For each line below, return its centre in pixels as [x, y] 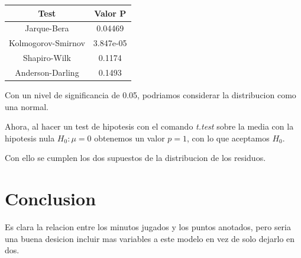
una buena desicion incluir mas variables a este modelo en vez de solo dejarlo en [150, 238]
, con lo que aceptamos [228, 138]
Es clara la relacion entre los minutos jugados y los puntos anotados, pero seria [148, 227]
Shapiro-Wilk [47, 58]
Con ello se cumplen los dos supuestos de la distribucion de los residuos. [135, 158]
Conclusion [51, 199]
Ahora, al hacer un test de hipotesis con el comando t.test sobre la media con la [149, 126]
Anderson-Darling [47, 72]
